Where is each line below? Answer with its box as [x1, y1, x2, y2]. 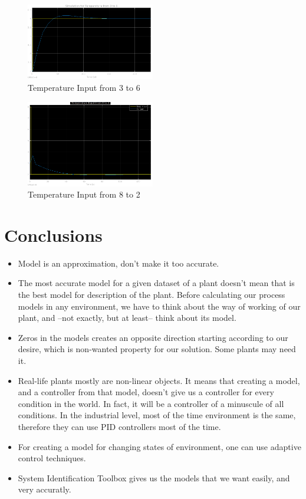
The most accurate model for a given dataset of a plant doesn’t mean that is [18, 277, 295, 289]
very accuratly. [18, 483, 71, 495]
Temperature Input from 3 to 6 [28, 81, 140, 94]
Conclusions [4, 222, 103, 247]
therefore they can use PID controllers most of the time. [18, 420, 221, 432]
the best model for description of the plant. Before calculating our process [18, 288, 285, 301]
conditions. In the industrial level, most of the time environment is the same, [18, 409, 296, 421]
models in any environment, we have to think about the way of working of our [18, 300, 301, 312]
